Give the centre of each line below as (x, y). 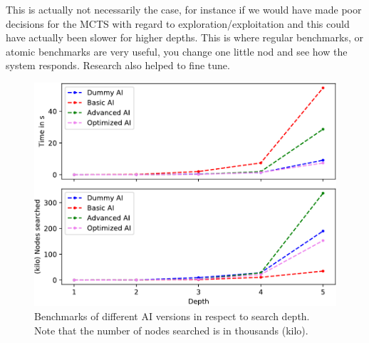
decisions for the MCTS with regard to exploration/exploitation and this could (178, 23)
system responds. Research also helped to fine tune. (118, 65)
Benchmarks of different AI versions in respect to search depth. (172, 316)
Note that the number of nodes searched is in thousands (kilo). (171, 330)
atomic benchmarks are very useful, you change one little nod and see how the (177, 51)
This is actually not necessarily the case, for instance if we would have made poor (184, 9)
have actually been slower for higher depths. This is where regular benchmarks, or (184, 37)
